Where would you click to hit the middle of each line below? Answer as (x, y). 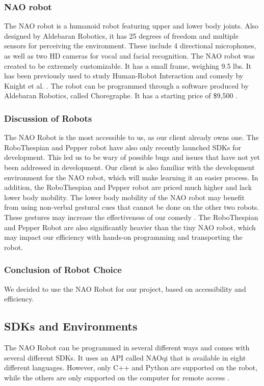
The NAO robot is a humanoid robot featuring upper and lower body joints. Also (131, 26)
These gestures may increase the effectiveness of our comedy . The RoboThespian (131, 217)
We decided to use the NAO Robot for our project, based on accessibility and (125, 288)
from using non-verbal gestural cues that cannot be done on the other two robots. (132, 207)
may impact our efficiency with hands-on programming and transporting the (123, 237)
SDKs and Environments (71, 326)
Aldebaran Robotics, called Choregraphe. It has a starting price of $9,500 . (121, 95)
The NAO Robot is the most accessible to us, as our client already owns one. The (131, 137)
